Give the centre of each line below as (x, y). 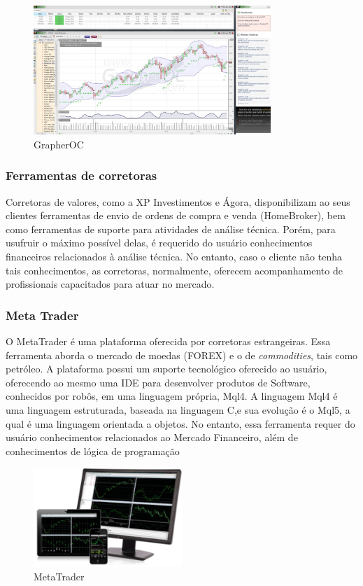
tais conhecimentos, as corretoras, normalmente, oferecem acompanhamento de (174, 270)
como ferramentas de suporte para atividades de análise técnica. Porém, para (171, 229)
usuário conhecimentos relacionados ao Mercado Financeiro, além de (152, 437)
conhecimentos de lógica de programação (93, 451)
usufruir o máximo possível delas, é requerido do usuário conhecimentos (159, 243)
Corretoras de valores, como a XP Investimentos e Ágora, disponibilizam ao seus (178, 201)
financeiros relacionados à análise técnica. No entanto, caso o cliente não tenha (174, 256)
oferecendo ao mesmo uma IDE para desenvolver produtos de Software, (158, 382)
